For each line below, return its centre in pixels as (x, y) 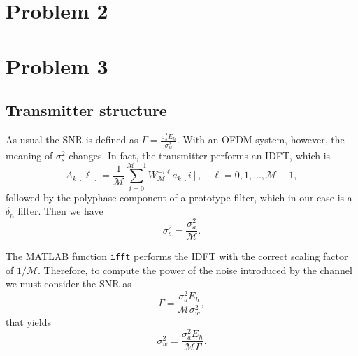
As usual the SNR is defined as (72, 140)
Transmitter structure (86, 110)
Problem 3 (57, 65)
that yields (29, 321)
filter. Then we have (60, 211)
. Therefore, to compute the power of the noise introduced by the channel (195, 270)
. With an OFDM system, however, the (260, 140)
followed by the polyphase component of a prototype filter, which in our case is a (179, 197)
